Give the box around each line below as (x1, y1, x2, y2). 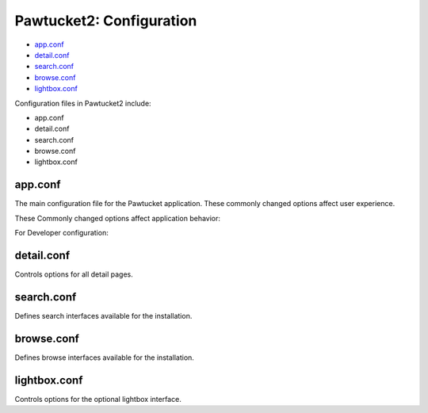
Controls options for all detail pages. (14, 270, 134, 279)
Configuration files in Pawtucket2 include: (14, 98, 151, 108)
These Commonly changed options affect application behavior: (14, 213, 221, 223)
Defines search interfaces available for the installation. (14, 311, 193, 320)
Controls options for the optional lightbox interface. (14, 394, 182, 403)
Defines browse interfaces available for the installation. (14, 353, 194, 362)
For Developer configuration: (14, 228, 109, 238)
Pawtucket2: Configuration (14, 12, 197, 29)
